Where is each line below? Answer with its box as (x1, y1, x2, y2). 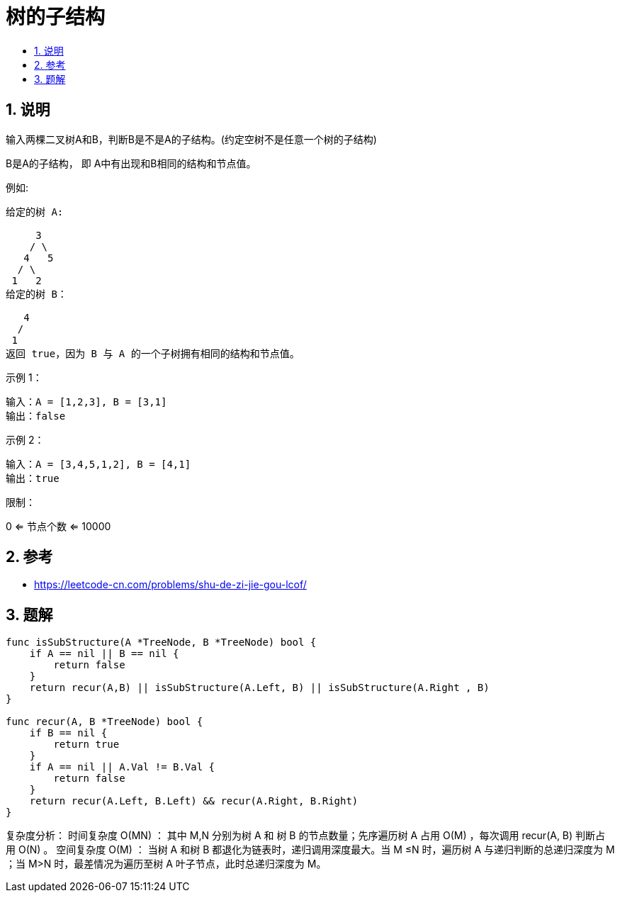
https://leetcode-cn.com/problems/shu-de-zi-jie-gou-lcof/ (34, 578, 307, 591)
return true (53, 739, 120, 751)
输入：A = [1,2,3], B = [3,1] (6, 395, 167, 408)
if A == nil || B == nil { (29, 648, 179, 660)
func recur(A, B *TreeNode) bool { (6, 716, 203, 728)
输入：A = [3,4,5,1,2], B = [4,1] (6, 458, 191, 470)
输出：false (6, 410, 66, 422)
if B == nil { (29, 727, 108, 739)
